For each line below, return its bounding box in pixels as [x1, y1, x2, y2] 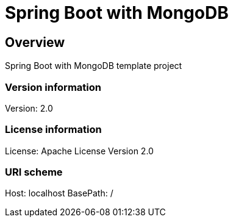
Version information [5, 81, 101, 93]
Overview [5, 34, 65, 50]
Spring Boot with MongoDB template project [5, 60, 182, 71]
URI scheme [5, 166, 63, 179]
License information [5, 123, 102, 136]
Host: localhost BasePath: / [5, 188, 113, 199]
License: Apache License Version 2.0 [5, 145, 154, 156]
